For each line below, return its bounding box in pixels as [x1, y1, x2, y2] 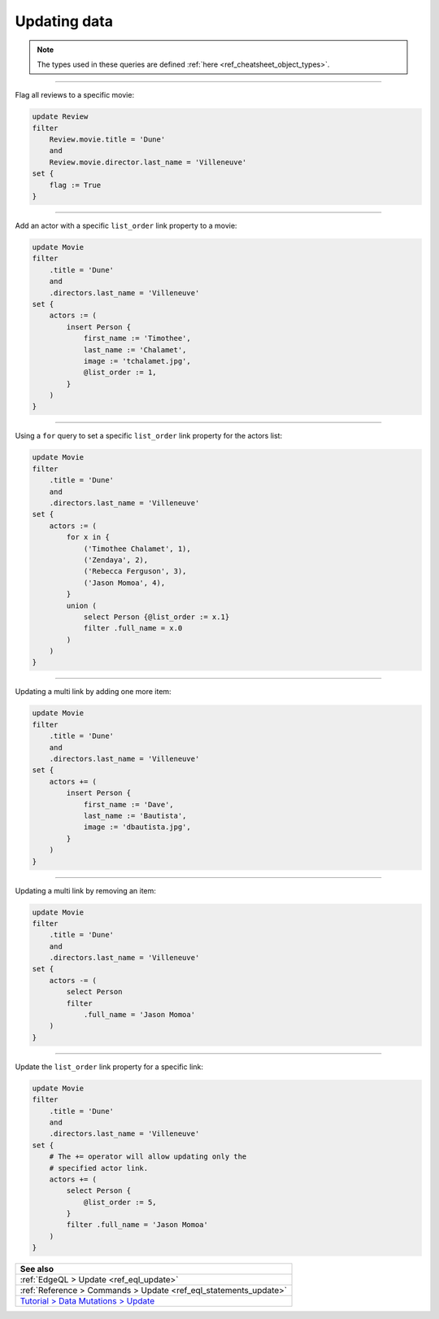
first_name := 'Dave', [83, 800, 174, 809]
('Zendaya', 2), [83, 555, 149, 565]
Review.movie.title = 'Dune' [49, 135, 166, 144]
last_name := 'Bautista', [83, 810, 187, 820]
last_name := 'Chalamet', [83, 345, 187, 354]
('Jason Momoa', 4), [83, 578, 166, 587]
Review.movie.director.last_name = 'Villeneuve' [49, 157, 247, 167]
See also [20, 1264, 54, 1275]
